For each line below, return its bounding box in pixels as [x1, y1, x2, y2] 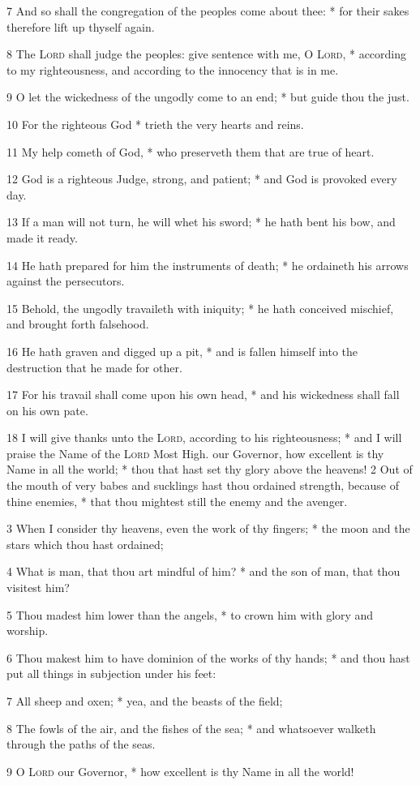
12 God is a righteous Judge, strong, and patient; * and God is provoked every [6, 170, 397, 187]
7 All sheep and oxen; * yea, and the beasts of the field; [6, 693, 283, 709]
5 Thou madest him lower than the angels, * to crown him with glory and [6, 606, 374, 623]
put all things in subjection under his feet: [6, 665, 216, 682]
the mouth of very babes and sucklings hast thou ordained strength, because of [6, 477, 399, 494]
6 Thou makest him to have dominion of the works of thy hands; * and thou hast [6, 649, 410, 666]
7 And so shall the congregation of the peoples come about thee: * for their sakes [6, 2, 409, 19]
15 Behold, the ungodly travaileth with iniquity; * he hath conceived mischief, [6, 299, 394, 316]
